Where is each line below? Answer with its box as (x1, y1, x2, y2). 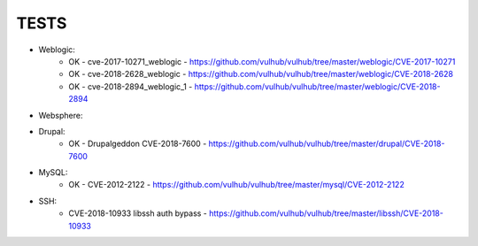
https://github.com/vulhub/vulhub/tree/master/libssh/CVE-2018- (209, 208, 444, 219)
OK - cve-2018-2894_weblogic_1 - (68, 81, 193, 92)
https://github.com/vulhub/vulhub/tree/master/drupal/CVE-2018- (208, 138, 445, 150)
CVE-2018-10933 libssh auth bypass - (68, 208, 208, 219)
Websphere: (38, 110, 83, 120)
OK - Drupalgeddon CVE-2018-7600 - (68, 138, 207, 150)
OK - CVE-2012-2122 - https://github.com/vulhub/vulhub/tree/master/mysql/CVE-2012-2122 (68, 180, 405, 190)
